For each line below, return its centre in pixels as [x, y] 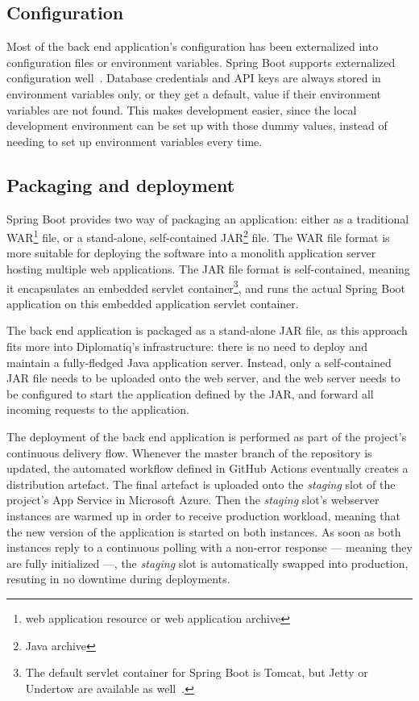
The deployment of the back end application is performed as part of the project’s [207, 436]
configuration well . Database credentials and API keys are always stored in [194, 78]
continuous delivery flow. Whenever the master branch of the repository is [189, 452]
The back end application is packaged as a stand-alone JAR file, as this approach [207, 330]
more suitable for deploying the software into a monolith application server [191, 253]
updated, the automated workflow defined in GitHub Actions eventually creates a [207, 468]
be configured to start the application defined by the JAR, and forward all [190, 393]
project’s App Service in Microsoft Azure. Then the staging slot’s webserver [193, 500]
